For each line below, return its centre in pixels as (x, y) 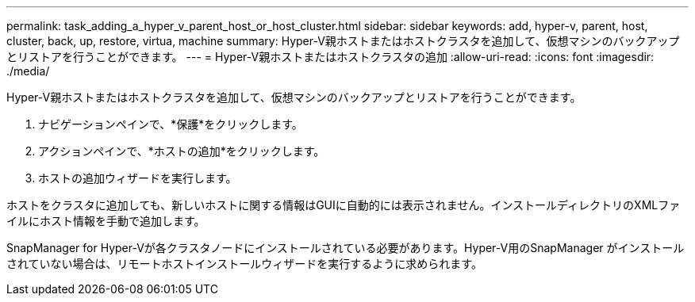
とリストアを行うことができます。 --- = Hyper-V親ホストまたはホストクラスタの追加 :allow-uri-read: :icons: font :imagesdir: (330, 57)
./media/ (28, 71)
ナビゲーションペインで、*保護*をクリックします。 (171, 124)
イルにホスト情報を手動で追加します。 (106, 221)
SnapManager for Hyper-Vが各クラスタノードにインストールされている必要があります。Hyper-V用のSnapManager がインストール (346, 248)
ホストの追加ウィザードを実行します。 (138, 178)
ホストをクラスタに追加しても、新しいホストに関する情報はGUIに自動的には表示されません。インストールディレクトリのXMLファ (344, 205)
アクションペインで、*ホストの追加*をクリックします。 (182, 151)
